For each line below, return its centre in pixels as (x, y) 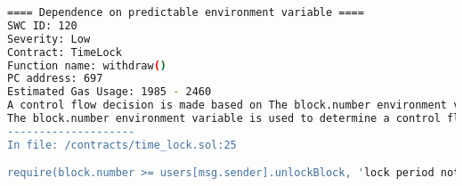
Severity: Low (49, 39)
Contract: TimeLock (65, 52)
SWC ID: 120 (42, 25)
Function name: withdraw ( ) (87, 65)
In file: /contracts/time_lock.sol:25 (122, 145)
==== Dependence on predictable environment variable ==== (186, 12)
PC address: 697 (55, 79)
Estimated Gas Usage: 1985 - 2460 (110, 92)
